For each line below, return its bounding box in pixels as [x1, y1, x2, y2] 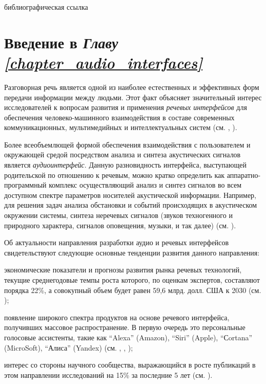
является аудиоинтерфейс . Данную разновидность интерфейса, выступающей [4, 159, 247, 170]
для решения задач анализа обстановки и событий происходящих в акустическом [4, 199, 257, 210]
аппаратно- [227, 169, 261, 180]
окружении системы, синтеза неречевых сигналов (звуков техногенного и [4, 210, 233, 221]
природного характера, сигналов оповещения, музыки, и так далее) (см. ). [4, 220, 236, 230]
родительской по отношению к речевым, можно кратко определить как [4, 169, 225, 180]
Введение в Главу [4, 31, 118, 53]
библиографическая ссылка [4, 2, 88, 12]
